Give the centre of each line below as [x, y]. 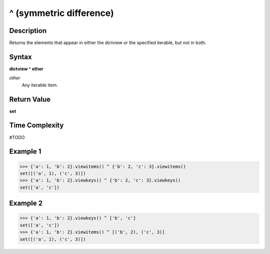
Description [28, 31]
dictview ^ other [26, 69]
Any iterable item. [40, 85]
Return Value [30, 99]
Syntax [20, 57]
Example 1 [25, 151]
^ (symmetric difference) [62, 13]
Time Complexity [36, 126]
